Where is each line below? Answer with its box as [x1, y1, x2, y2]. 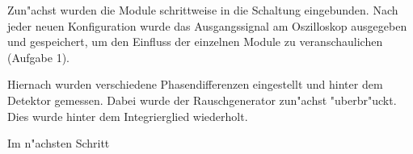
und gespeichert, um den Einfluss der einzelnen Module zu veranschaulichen [7, 33, 383, 50]
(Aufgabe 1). [7, 48, 70, 65]
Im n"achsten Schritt [7, 135, 110, 152]
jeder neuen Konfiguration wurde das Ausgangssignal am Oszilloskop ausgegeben [7, 17, 407, 34]
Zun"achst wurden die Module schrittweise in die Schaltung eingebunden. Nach [7, 2, 398, 18]
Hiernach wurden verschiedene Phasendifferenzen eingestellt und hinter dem [7, 76, 383, 93]
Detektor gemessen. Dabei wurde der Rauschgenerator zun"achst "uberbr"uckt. [7, 91, 397, 108]
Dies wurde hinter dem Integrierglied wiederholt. [7, 107, 248, 124]
